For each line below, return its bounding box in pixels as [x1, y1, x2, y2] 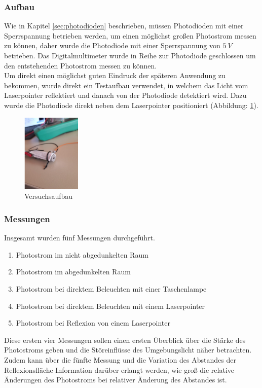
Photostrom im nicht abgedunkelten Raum [16, 249, 148, 260]
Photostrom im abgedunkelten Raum [16, 266, 131, 277]
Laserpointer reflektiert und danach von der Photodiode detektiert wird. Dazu [4, 90, 247, 100]
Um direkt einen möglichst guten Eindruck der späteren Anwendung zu [4, 70, 226, 81]
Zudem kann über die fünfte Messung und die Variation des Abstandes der [4, 355, 236, 365]
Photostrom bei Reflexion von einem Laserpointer [16, 318, 170, 328]
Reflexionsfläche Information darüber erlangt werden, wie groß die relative [4, 364, 235, 375]
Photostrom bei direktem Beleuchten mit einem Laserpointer [16, 300, 205, 311]
